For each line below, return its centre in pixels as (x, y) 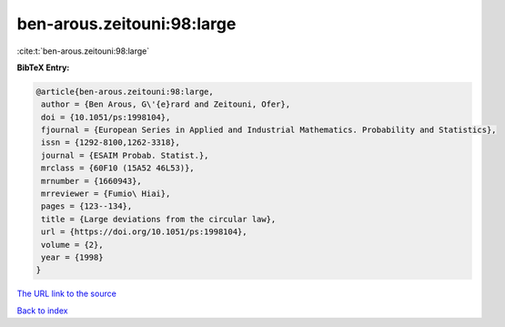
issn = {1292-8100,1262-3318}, (111, 143)
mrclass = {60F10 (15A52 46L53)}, (118, 168)
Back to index (42, 311)
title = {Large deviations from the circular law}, (159, 219)
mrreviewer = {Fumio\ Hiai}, (106, 194)
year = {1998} (72, 257)
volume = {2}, (72, 245)
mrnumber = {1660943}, (92, 181)
